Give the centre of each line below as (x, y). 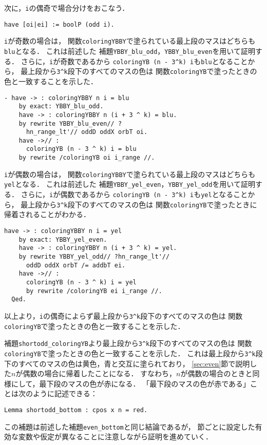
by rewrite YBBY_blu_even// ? (70, 123)
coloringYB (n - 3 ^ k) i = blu (81, 149)
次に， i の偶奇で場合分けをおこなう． (67, 8)
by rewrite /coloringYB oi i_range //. (87, 158)
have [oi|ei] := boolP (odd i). (59, 24)
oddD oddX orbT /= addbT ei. (76, 265)
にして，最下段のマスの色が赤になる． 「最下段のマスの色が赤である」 (131, 383)
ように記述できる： (65, 393)
